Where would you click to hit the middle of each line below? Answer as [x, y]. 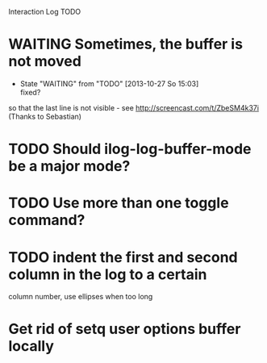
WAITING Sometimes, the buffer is [126, 44]
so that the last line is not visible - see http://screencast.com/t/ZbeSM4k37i [134, 107]
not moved [45, 62]
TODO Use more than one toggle [119, 203]
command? [47, 220]
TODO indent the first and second [123, 257]
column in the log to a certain [108, 274]
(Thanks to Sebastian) [45, 116]
